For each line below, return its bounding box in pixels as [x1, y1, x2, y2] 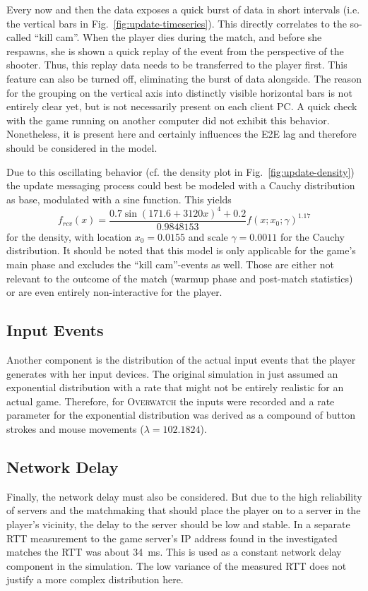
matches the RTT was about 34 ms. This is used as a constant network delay [6, 544, 342, 559]
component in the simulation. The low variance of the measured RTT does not [6, 558, 347, 573]
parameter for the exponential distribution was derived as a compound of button [6, 407, 355, 422]
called [6, 30, 31, 44]
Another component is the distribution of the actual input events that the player [6, 352, 356, 367]
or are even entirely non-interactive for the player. [6, 285, 222, 299]
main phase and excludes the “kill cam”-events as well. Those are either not [6, 257, 334, 272]
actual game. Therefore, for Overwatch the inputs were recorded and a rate [6, 393, 335, 408]
